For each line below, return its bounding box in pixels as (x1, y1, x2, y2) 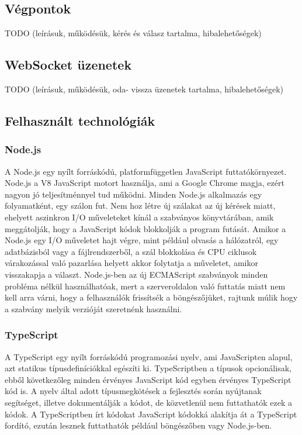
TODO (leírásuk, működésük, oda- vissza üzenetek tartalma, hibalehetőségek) (5, 83, 284, 95)
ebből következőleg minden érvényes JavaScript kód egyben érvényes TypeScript (5, 373, 291, 385)
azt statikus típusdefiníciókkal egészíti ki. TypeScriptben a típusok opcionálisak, (5, 362, 291, 374)
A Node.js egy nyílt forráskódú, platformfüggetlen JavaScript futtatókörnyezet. (5, 165, 287, 177)
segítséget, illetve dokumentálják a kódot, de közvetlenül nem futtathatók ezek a (5, 396, 293, 408)
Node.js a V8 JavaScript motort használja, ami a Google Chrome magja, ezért (5, 177, 284, 189)
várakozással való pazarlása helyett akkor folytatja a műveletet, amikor (5, 257, 258, 269)
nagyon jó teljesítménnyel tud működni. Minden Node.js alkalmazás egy (5, 188, 262, 200)
